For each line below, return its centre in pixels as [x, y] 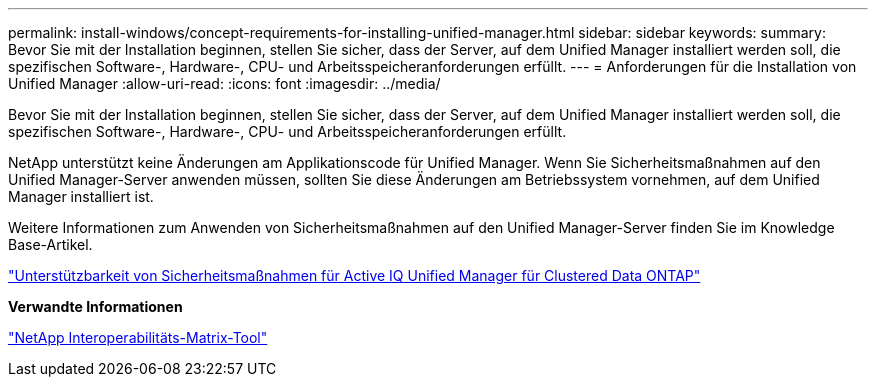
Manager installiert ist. [81, 196]
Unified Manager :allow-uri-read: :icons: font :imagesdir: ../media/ [224, 83]
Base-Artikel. [50, 244]
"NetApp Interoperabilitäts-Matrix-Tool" [138, 337]
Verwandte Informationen [95, 306]
